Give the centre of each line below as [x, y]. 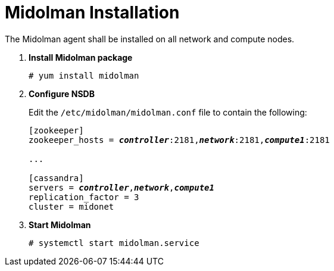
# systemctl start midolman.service [114, 243]
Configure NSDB [62, 94]
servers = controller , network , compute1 [121, 187]
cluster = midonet [71, 206]
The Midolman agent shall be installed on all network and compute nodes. [150, 39]
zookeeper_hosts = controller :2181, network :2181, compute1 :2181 [179, 140]
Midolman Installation [92, 13]
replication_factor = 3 [84, 197]
